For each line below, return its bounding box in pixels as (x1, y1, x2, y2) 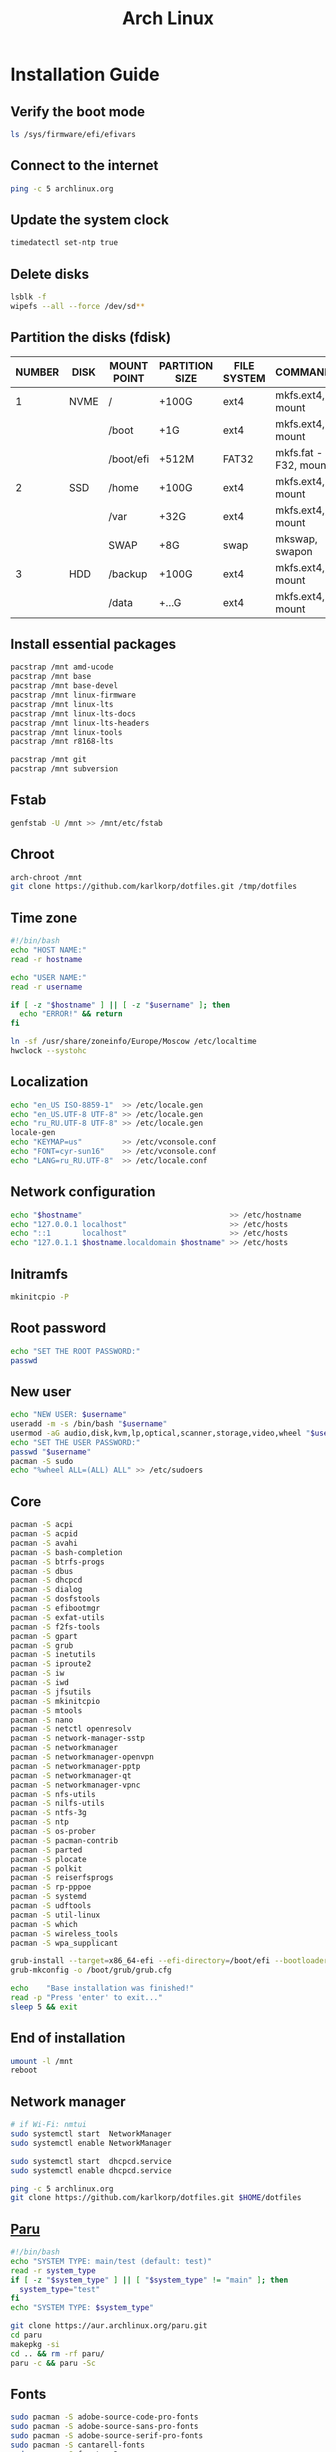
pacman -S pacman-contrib (10, 1835, 118, 1846)
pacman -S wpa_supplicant (10, 1938, 118, 1948)
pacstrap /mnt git (10, 755, 87, 765)
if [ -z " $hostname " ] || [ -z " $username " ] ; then (10, 1000, 231, 1010)
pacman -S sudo (10, 1456, 74, 1466)
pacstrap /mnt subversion (10, 764, 118, 774)
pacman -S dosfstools (10, 1594, 101, 1604)
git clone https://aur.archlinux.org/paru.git (10, 2321, 208, 2331)
